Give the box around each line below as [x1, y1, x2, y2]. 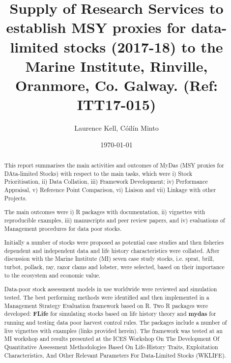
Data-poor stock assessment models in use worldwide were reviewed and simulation [4, 285, 217, 293]
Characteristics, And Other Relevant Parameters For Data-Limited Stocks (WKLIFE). [4, 351, 227, 359]
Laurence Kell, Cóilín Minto [74, 123, 159, 133]
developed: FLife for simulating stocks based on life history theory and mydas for [4, 309, 216, 318]
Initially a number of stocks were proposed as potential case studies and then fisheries [4, 238, 224, 247]
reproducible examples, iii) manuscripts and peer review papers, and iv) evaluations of [4, 216, 225, 224]
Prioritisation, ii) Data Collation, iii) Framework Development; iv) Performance [4, 177, 208, 186]
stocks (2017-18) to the [63, 36, 223, 56]
